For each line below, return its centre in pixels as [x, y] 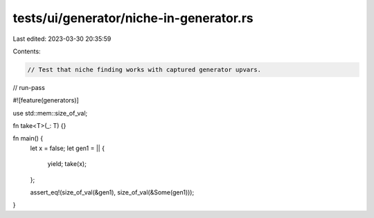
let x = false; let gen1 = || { [68, 148]
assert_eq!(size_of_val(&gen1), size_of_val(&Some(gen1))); [112, 192]
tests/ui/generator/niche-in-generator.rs [133, 18]
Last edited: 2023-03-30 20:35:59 [62, 39]
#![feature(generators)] [46, 100]
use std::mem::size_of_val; [50, 113]
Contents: [27, 51]
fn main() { [28, 138]
